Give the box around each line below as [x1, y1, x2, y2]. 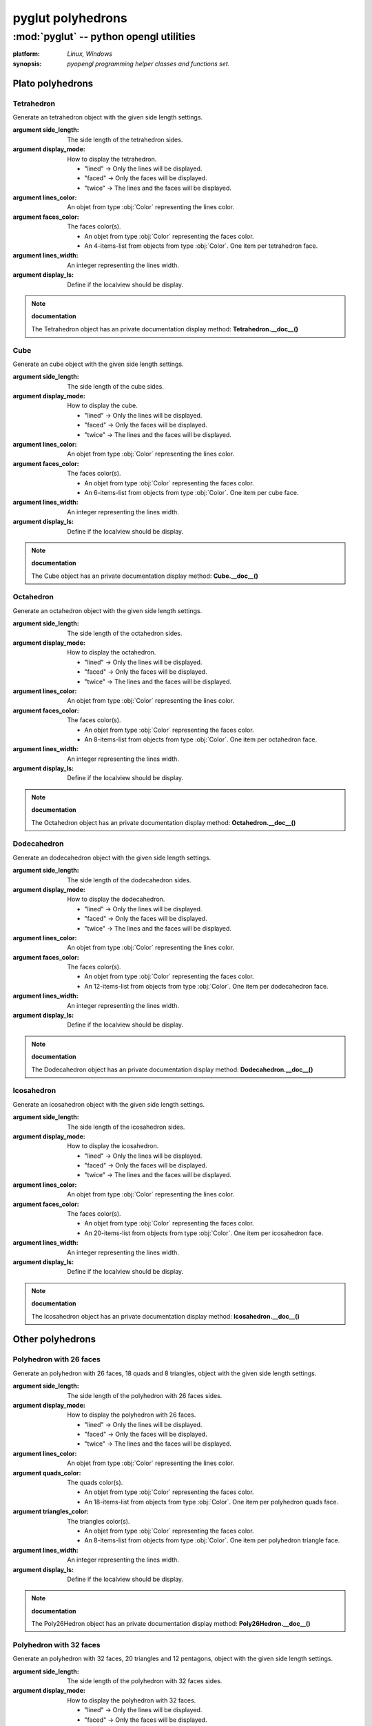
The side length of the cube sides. [67, 382, 165, 390]
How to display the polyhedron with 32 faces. [67, 1696, 196, 1705]
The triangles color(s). [67, 1517, 130, 1525]
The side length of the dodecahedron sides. [67, 875, 192, 884]
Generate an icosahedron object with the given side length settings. [12, 1100, 205, 1108]
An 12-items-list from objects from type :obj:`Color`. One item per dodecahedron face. [84, 982, 329, 990]
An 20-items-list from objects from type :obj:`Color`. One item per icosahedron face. [84, 1229, 324, 1237]
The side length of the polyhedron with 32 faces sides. [67, 1677, 223, 1685]
